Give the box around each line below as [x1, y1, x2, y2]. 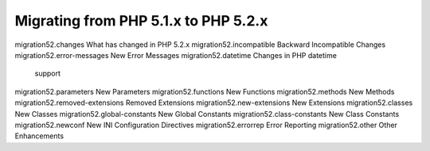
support [34, 68, 61, 79]
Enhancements [14, 131, 64, 141]
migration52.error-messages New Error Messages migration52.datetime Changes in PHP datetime [14, 50, 338, 60]
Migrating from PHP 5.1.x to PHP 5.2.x [14, 12, 268, 29]
